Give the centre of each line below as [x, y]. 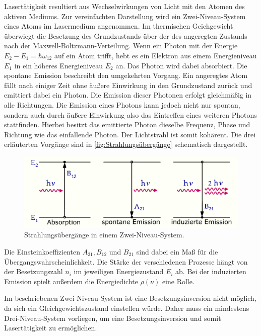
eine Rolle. [178, 281]
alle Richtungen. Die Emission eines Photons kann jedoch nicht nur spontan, [122, 104]
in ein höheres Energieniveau [59, 65]
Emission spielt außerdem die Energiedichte [71, 281]
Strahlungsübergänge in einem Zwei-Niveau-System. [104, 235]
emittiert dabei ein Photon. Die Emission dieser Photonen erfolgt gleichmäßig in [128, 95]
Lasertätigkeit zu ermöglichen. [51, 328]
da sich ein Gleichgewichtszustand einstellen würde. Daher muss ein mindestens [127, 308]
